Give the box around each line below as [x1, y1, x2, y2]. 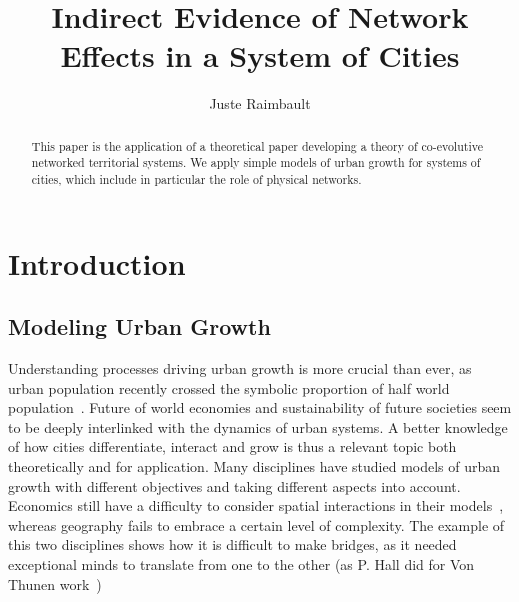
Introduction [8, 242, 186, 283]
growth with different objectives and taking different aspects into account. [8, 475, 461, 496]
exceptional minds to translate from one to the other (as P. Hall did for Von [8, 554, 475, 574]
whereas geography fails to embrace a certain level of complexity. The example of [8, 514, 505, 535]
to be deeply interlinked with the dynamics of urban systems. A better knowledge [8, 416, 508, 437]
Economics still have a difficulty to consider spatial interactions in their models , [8, 495, 504, 516]
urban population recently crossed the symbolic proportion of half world [8, 377, 450, 398]
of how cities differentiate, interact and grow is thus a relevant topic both [8, 436, 457, 457]
